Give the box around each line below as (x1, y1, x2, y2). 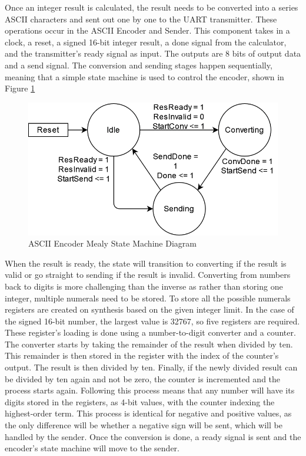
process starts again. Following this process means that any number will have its (5, 384, 295, 396)
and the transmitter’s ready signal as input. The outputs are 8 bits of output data (5, 47, 301, 60)
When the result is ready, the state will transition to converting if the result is (5, 257, 287, 269)
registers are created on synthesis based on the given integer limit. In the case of (5, 303, 294, 316)
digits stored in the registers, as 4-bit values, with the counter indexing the (5, 395, 275, 408)
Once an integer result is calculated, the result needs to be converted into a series (5, 1, 298, 13)
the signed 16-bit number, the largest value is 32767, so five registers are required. (5, 314, 300, 327)
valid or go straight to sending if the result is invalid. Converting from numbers (5, 268, 291, 281)
